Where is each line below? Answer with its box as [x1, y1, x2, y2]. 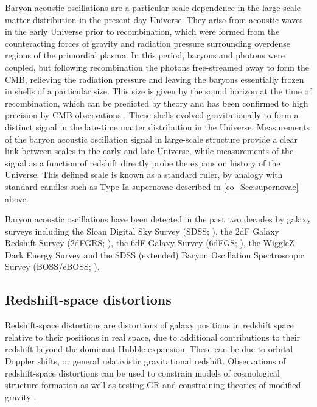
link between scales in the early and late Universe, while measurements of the [5, 144, 294, 157]
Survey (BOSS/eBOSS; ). [5, 260, 100, 273]
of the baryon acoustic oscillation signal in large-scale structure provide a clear [5, 132, 298, 145]
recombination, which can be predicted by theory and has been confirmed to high [5, 96, 308, 109]
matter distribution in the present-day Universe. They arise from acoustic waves [5, 13, 303, 26]
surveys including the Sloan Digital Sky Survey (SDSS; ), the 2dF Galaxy [5, 224, 279, 237]
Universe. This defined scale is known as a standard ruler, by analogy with [5, 168, 283, 181]
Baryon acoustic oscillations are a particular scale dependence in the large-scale [5, 1, 301, 13]
